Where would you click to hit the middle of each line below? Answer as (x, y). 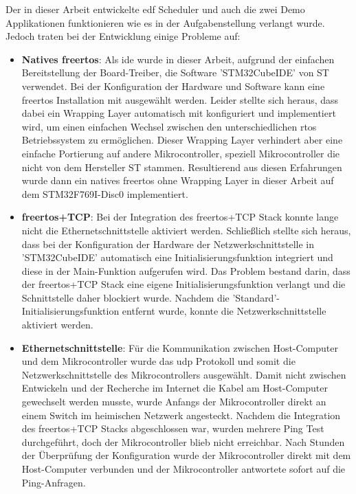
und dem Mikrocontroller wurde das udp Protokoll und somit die (158, 361)
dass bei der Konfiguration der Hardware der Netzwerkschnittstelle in (168, 244)
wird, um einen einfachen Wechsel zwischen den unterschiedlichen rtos (169, 126)
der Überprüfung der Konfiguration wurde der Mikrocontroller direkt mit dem (186, 455)
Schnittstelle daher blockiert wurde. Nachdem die (125, 297)
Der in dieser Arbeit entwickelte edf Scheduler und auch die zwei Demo (155, 9)
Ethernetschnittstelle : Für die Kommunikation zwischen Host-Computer (180, 347)
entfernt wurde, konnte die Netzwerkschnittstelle (224, 311)
